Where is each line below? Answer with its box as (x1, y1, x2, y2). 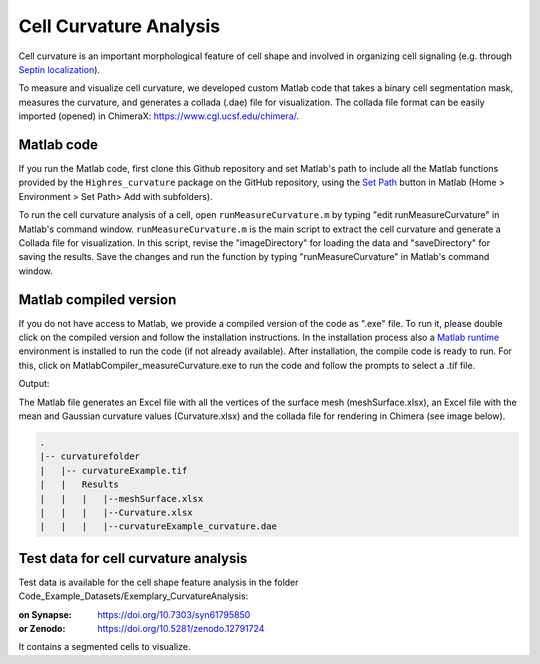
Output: (18, 378, 50, 390)
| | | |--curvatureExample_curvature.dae (39, 521, 277, 532)
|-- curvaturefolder (39, 451, 140, 462)
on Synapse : (18, 608, 72, 620)
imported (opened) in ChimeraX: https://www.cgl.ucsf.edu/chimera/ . (18, 110, 300, 122)
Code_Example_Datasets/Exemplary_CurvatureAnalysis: (18, 590, 249, 602)
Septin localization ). (18, 63, 100, 75)
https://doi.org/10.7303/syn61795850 (97, 608, 251, 620)
